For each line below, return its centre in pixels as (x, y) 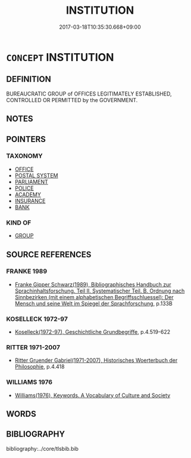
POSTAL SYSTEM (36, 175)
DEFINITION (29, 79)
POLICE (24, 188)
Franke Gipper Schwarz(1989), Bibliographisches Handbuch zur (93, 284)
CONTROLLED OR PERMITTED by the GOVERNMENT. (72, 100)
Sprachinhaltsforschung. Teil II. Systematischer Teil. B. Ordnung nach (100, 291)
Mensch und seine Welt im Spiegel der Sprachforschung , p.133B (93, 303)
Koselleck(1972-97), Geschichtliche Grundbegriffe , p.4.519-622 (93, 332)
